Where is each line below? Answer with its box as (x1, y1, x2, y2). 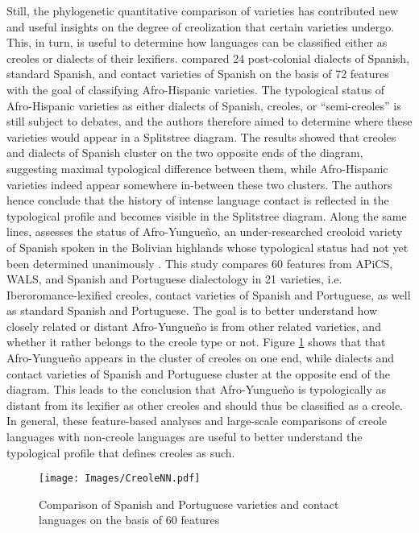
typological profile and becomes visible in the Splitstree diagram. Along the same (6, 207, 407, 224)
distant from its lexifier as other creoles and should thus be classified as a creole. (6, 396, 404, 413)
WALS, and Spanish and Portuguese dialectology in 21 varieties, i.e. (6, 271, 342, 287)
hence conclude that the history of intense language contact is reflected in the (6, 192, 389, 209)
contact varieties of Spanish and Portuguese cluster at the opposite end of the (6, 365, 390, 382)
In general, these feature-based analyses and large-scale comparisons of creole (6, 412, 388, 429)
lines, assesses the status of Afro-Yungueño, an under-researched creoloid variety (6, 223, 403, 240)
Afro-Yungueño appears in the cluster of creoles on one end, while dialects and (6, 349, 395, 366)
